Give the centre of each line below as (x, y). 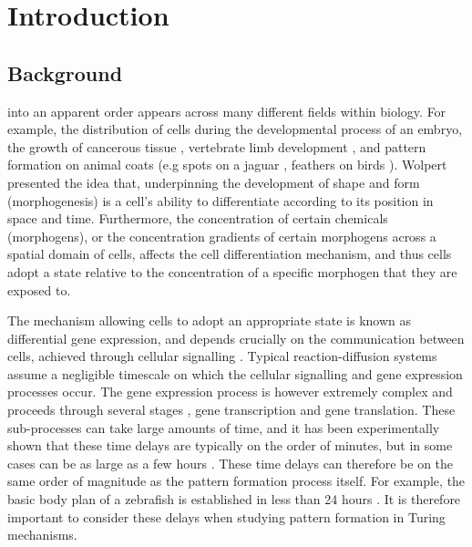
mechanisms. (42, 535)
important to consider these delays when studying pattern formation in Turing (226, 516)
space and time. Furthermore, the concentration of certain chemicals (198, 218)
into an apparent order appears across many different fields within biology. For (227, 111)
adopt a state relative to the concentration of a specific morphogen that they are (232, 271)
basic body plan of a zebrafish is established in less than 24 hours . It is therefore (234, 499)
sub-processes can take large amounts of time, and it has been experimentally (224, 427)
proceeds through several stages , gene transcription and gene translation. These (231, 410)
